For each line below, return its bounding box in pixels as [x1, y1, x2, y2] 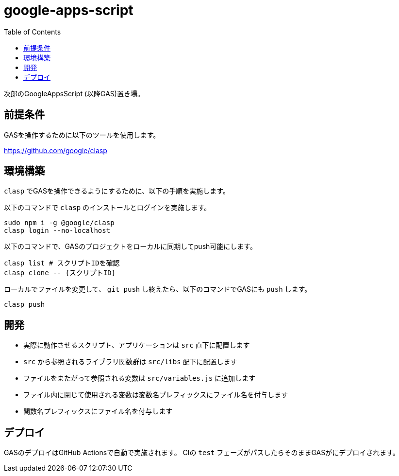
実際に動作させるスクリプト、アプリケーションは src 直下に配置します [23, 341, 250, 350]
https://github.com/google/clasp [4, 146, 107, 155]
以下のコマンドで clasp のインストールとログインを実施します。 [4, 203, 211, 212]
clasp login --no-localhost [4, 227, 111, 235]
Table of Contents [4, 27, 61, 36]
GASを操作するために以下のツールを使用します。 [4, 130, 160, 139]
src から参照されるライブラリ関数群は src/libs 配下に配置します [23, 357, 237, 366]
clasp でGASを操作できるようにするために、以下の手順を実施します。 [4, 187, 230, 195]
